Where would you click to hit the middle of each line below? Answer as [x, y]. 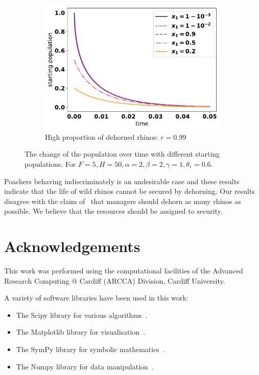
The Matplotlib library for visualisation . [81, 332]
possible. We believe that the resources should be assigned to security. [113, 211]
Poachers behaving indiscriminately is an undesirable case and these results [122, 181]
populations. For [50, 164]
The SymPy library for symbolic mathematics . [90, 349]
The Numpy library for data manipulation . [85, 366]
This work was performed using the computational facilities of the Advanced [124, 271]
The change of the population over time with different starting [122, 154]
